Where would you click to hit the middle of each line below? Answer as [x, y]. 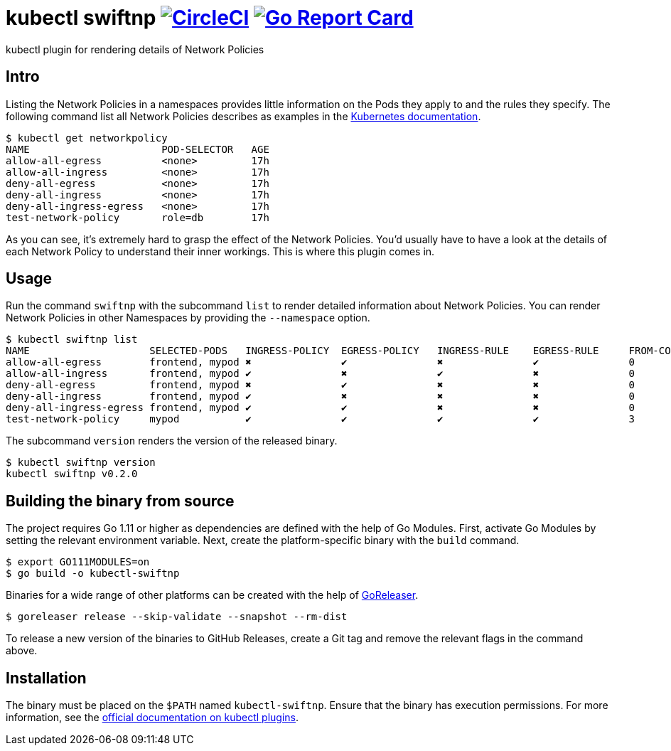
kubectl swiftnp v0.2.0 [72, 474]
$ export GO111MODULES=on [78, 562]
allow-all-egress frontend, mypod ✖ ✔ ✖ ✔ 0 [321, 362]
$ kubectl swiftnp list [72, 340]
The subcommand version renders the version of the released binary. [172, 441]
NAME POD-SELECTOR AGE [138, 149]
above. [22, 651]
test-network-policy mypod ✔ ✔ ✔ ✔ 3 [321, 419]
